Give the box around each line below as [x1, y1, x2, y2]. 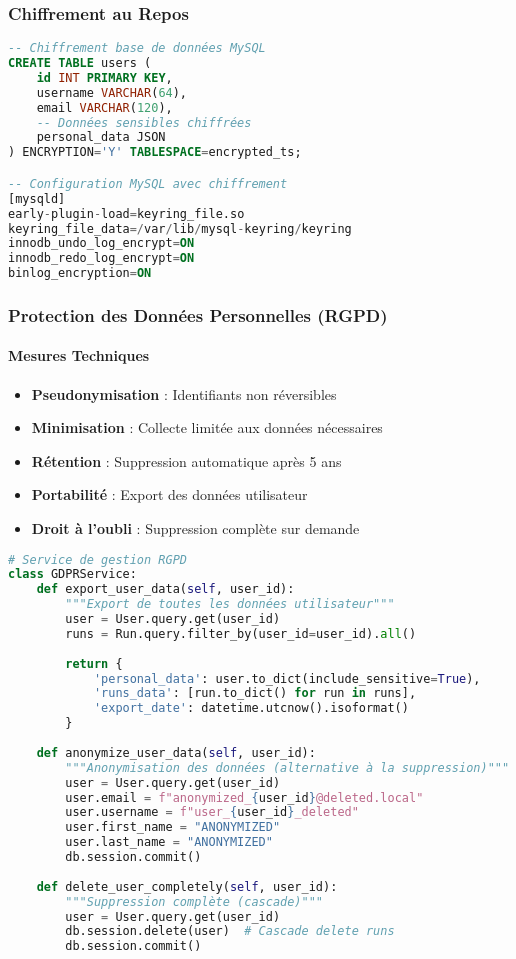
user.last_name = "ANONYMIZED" [65, 835, 273, 850]
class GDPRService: [8, 567, 137, 582]
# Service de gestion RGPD [8, 552, 187, 567]
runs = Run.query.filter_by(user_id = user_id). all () [65, 626, 417, 641]
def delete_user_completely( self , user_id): [36, 879, 338, 894]
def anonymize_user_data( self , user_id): [36, 745, 316, 760]
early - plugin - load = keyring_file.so [8, 206, 245, 221]
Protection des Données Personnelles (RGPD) [8, 302, 388, 327]
